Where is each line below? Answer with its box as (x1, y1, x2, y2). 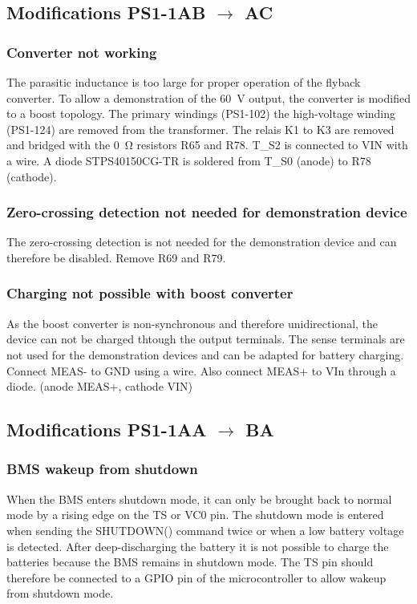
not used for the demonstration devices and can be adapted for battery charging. (6, 346, 404, 363)
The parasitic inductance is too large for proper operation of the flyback (6, 74, 361, 90)
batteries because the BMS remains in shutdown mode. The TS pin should (6, 553, 374, 570)
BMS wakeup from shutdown (6, 459, 198, 479)
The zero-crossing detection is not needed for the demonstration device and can (6, 233, 397, 250)
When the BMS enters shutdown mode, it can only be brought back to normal (6, 490, 392, 507)
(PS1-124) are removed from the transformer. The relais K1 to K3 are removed (6, 120, 395, 137)
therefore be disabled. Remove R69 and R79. (6, 249, 226, 266)
